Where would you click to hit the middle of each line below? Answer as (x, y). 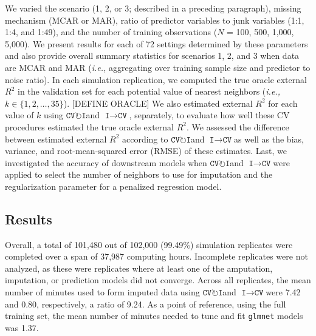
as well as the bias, (269, 139)
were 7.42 (283, 292)
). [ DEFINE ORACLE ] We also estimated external (158, 103)
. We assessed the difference (238, 126)
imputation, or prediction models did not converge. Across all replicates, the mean (158, 280)
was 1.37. (22, 327)
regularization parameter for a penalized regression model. (113, 186)
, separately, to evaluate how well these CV (209, 115)
